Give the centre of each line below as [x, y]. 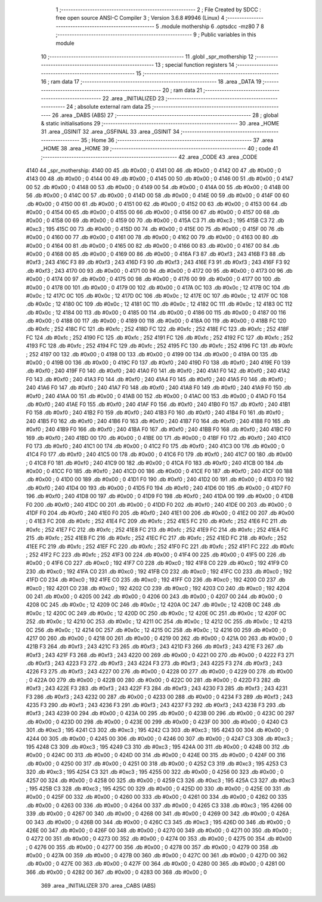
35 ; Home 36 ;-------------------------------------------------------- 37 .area [177, 140]
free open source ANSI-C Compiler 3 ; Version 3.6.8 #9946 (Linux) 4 [140, 18]
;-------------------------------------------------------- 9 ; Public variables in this [156, 35]
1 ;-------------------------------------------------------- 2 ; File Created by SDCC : [159, 10]
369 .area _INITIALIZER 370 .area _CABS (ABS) [98, 886]
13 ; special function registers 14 [195, 65]
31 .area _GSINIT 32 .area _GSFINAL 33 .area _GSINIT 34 [110, 132]
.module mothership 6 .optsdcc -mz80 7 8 [212, 26]
